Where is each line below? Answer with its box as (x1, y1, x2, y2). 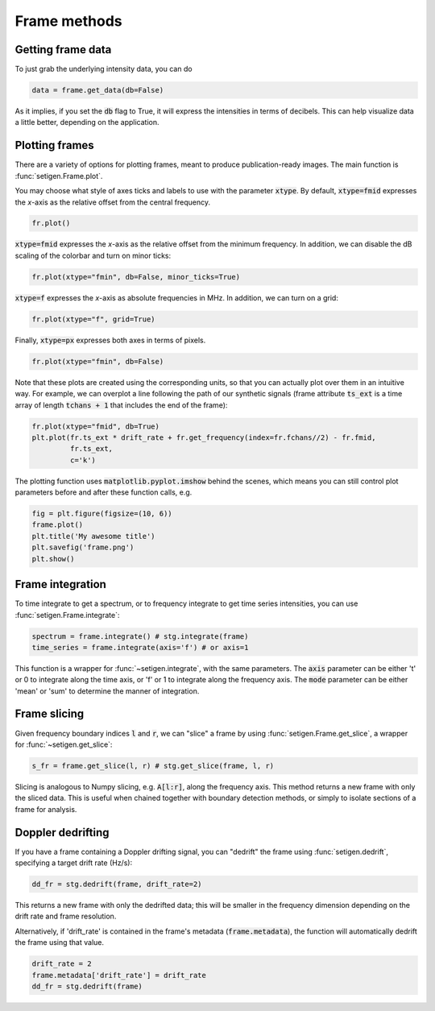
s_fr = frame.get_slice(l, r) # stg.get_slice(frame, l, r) (31, 761, 275, 770)
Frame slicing (14, 707, 85, 721)
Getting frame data (14, 43, 112, 56)
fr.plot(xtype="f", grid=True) (31, 314, 156, 324)
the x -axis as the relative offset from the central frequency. (14, 197, 211, 207)
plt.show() (31, 554, 75, 563)
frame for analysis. (14, 804, 77, 814)
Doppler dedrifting (14, 826, 110, 839)
